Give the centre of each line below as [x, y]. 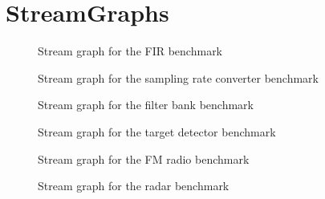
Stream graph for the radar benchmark [134, 186]
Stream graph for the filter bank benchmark [146, 105]
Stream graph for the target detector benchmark [157, 131]
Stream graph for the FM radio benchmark [144, 158]
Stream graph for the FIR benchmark [130, 51]
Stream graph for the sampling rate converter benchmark [178, 77]
